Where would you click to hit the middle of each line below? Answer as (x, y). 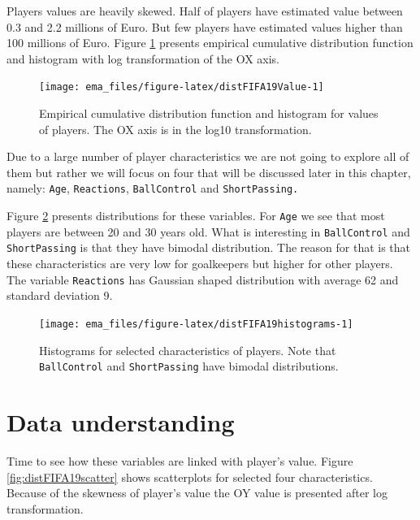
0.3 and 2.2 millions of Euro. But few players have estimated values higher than (205, 26)
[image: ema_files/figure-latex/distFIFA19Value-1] (182, 87)
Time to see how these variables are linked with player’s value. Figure (180, 460)
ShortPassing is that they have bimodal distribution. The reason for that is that (209, 247)
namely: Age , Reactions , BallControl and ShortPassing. (153, 188)
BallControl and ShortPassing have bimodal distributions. (189, 366)
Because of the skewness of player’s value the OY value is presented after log (197, 493)
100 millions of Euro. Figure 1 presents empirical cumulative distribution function (210, 43)
